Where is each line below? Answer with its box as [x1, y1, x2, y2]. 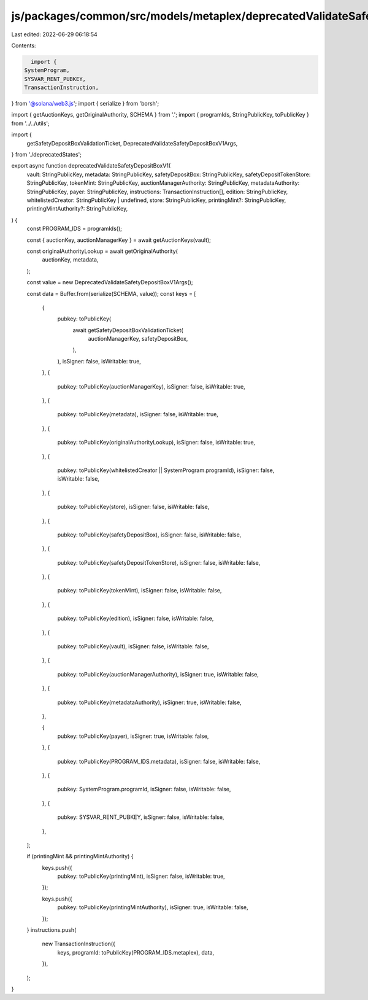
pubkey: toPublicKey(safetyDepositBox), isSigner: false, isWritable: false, [57, 531, 242, 538]
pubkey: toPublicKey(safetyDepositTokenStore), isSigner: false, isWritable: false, [57, 559, 261, 566]
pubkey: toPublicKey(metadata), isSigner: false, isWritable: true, [57, 411, 219, 418]
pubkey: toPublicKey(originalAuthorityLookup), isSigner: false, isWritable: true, [57, 439, 256, 446]
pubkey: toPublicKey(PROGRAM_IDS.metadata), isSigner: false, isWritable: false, [57, 758, 261, 765]
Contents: [11, 42, 36, 49]
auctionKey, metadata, [42, 256, 99, 263]
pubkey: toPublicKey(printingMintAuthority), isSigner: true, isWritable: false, [57, 904, 248, 911]
